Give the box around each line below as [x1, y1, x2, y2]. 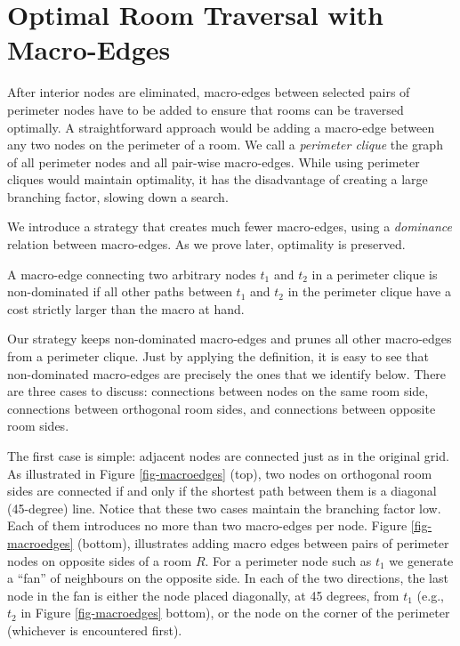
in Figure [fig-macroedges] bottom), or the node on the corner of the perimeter [20, 603, 450, 622]
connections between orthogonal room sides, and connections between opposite [7, 399, 436, 417]
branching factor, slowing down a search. [7, 187, 229, 206]
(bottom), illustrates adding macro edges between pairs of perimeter [77, 533, 449, 552]
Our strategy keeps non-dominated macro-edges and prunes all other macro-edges [7, 329, 452, 348]
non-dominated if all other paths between [7, 282, 232, 301]
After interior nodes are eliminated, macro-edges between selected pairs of [7, 83, 410, 101]
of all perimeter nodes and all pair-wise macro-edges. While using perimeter [7, 152, 420, 171]
